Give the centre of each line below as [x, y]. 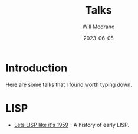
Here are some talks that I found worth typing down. [69, 84]
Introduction [37, 68]
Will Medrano [98, 27]
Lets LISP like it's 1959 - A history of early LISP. [71, 125]
